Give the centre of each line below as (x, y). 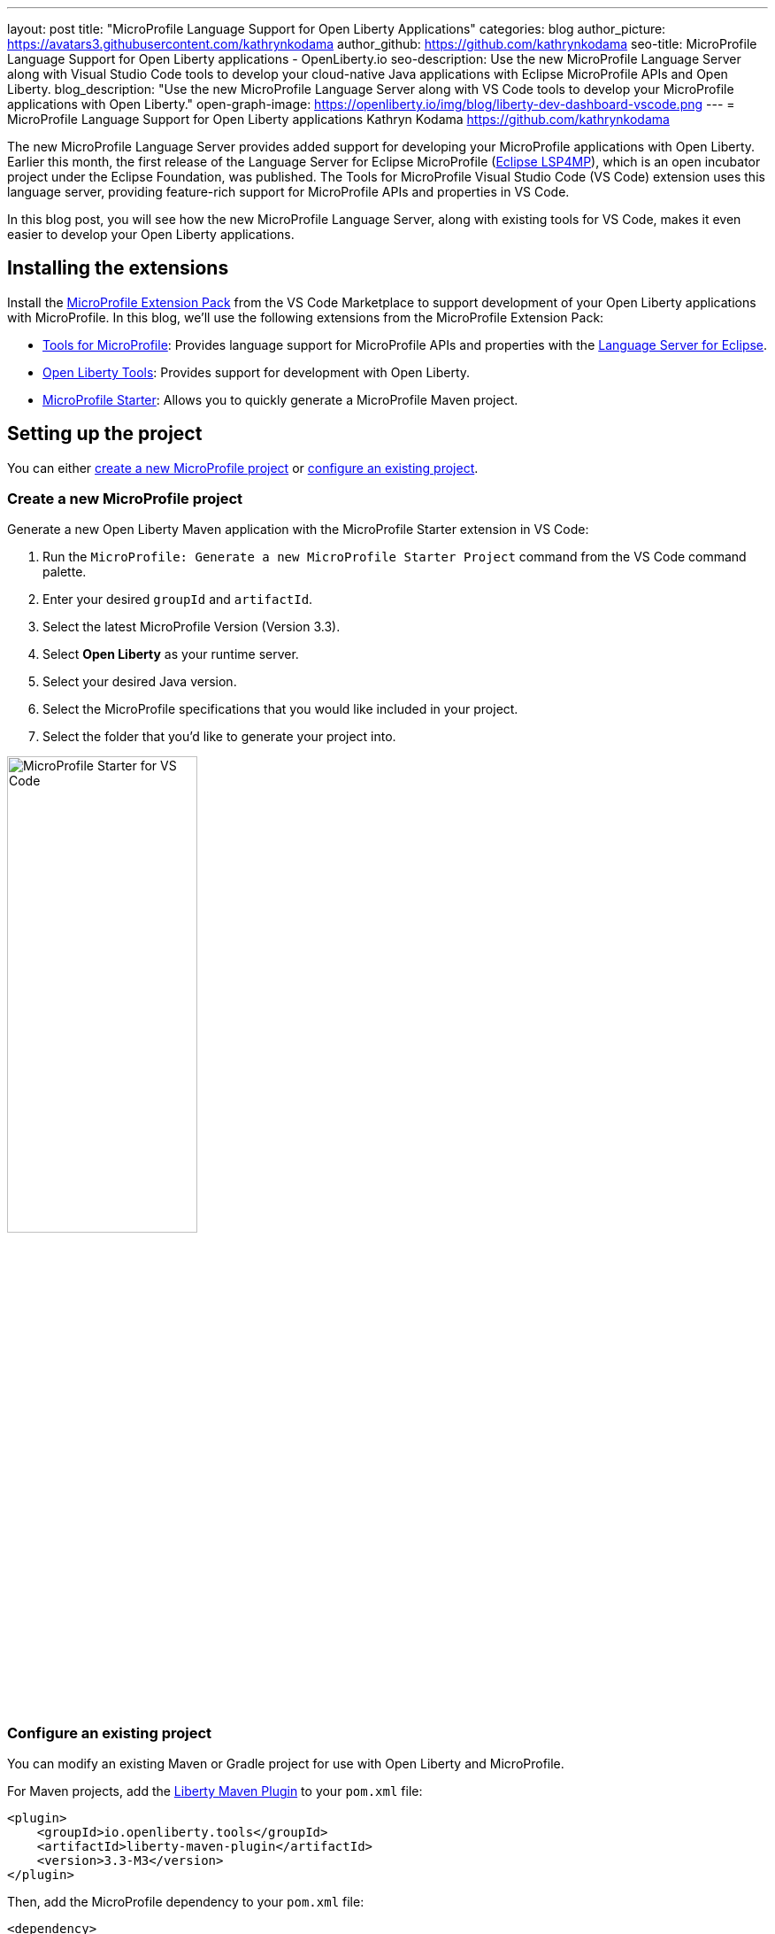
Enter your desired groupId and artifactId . (178, 600)
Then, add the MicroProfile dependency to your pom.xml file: (186, 1902)
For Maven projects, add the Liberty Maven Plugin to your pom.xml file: (215, 1791)
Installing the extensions (118, 268)
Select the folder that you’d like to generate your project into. (219, 737)
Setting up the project (105, 434)
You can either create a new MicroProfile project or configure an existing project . (243, 468)
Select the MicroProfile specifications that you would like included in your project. (280, 709)
